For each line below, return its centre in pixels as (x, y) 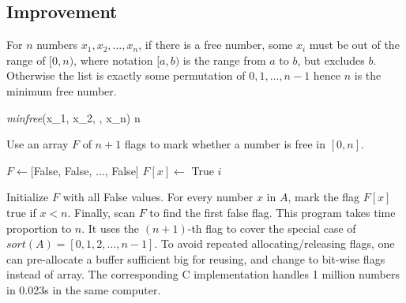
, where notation (113, 60)
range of (26, 60)
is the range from (224, 60)
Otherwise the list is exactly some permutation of (126, 75)
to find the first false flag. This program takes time (273, 212)
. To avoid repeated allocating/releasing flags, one (274, 243)
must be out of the (354, 45)
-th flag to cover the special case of (272, 228)
